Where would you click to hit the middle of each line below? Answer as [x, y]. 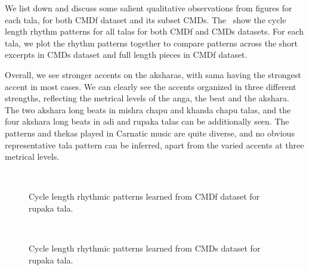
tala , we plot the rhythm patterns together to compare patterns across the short [152, 43]
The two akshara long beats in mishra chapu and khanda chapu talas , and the [148, 109]
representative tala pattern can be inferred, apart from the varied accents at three [154, 145]
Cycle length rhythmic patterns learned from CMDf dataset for [144, 196]
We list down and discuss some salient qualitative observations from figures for [149, 8]
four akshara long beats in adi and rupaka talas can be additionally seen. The [147, 121]
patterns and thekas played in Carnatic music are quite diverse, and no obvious [150, 133]
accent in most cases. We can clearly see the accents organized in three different [151, 86]
